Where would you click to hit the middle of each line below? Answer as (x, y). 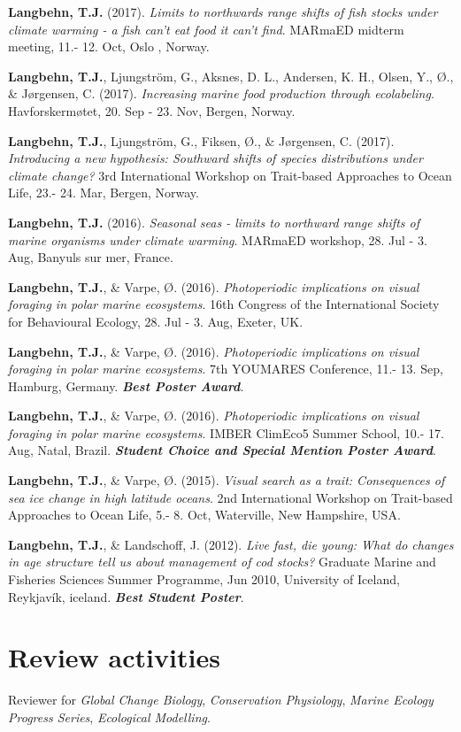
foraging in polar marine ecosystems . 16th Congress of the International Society (224, 304)
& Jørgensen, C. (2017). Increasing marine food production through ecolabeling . (221, 93)
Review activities (114, 657)
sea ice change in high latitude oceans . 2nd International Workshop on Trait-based (230, 497)
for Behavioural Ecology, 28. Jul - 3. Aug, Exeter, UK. (156, 321)
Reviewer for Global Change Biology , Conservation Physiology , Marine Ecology (221, 700)
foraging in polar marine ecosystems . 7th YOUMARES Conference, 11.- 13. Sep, (226, 369)
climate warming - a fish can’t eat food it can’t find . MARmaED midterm (206, 29)
